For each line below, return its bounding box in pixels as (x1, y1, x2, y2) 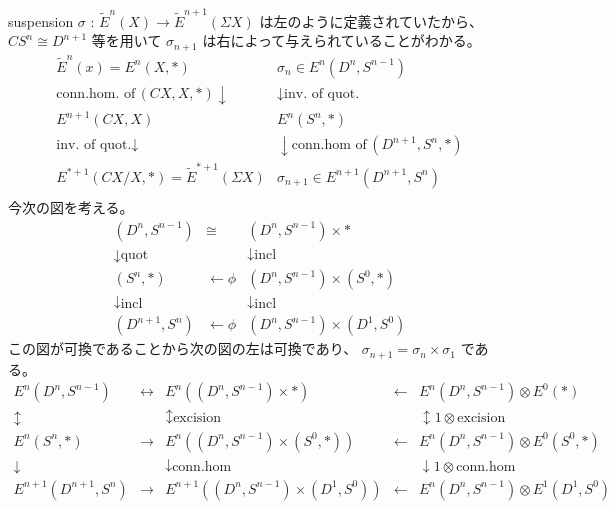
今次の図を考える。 (8, 196, 134, 217)
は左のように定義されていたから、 (259, 10, 484, 31)
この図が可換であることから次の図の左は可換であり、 (8, 338, 358, 359)
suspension (8, 10, 74, 31)
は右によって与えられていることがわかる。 (202, 30, 481, 51)
